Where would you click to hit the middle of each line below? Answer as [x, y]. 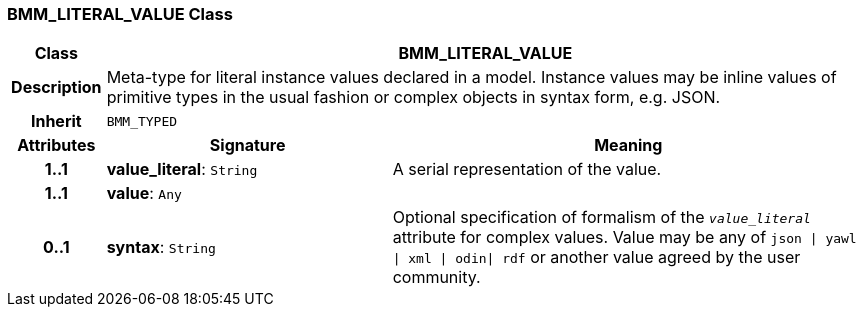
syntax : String [161, 247]
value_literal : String [182, 169]
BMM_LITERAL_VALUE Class [120, 14]
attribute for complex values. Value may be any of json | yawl [624, 237]
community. [436, 277]
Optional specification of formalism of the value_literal [601, 217]
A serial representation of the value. [527, 169]
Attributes [56, 145]
